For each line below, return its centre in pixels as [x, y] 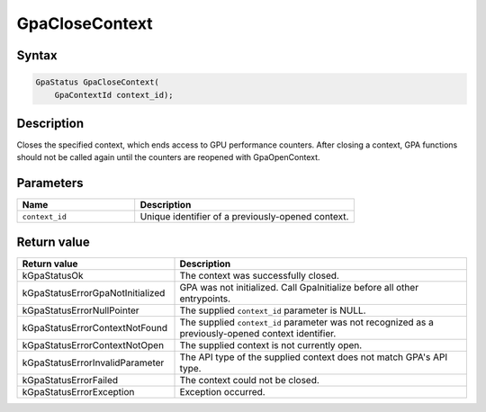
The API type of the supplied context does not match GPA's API [314, 357]
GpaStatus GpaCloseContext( [97, 82]
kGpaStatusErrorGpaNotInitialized [94, 292]
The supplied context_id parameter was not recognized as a [306, 322]
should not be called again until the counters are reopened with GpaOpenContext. [168, 157]
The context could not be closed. [249, 380]
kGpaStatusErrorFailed [70, 380]
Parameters [50, 183]
